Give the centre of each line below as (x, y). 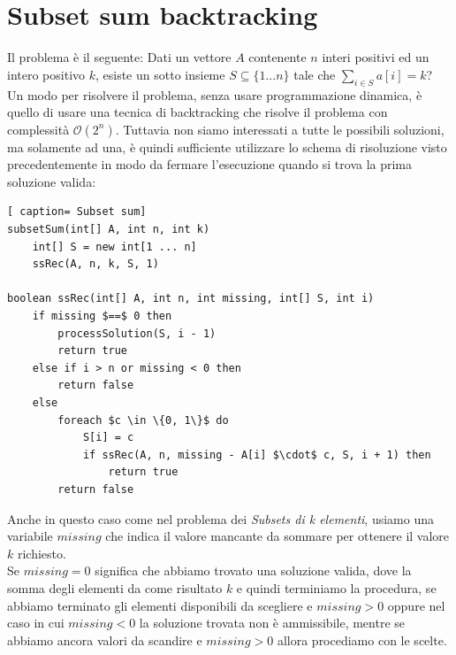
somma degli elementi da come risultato (115, 587)
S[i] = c (108, 438)
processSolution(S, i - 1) (137, 333)
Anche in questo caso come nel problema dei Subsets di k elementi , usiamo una (220, 518)
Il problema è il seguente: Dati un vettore (119, 57)
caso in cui (36, 623)
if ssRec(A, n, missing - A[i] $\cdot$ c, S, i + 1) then (257, 455)
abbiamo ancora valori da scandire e (105, 640)
